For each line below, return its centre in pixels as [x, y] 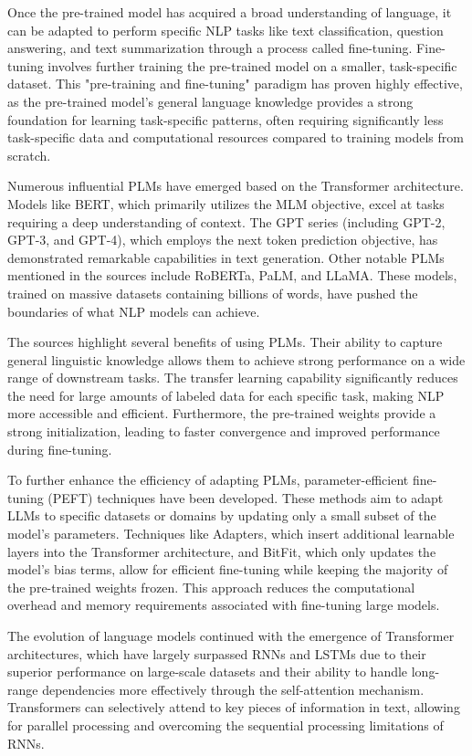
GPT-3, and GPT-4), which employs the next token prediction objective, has [223, 240]
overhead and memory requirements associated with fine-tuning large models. [224, 605]
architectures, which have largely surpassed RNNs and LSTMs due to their [217, 653]
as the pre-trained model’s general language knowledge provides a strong [210, 101]
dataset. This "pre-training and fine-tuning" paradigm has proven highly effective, [235, 84]
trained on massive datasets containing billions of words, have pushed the [213, 293]
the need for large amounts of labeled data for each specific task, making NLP [226, 395]
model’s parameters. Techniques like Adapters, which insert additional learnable [231, 534]
